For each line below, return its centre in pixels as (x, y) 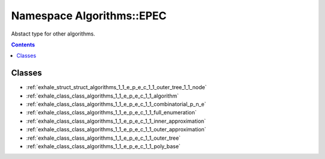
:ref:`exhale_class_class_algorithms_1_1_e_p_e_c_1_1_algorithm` (103, 96)
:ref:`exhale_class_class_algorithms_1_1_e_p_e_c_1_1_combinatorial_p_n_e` (116, 104)
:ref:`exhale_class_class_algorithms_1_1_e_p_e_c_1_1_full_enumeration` (111, 113)
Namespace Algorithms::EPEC (89, 16)
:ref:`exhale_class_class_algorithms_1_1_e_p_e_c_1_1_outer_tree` (103, 138)
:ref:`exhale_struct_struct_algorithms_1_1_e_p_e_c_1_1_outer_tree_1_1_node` (116, 87)
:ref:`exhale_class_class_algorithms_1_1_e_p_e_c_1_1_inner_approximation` (116, 121)
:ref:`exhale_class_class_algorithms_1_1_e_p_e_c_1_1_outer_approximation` (116, 129)
